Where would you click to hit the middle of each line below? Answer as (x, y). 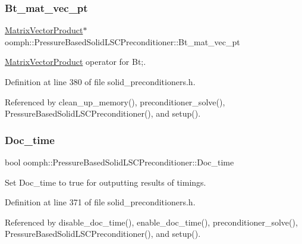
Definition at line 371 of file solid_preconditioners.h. (100, 202)
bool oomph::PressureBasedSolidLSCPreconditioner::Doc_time (119, 162)
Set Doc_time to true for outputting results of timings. (106, 182)
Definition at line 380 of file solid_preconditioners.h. (100, 82)
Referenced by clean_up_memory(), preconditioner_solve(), (115, 101)
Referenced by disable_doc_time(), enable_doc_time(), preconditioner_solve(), (151, 222)
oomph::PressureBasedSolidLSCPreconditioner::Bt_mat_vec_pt (122, 41)
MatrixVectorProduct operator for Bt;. (75, 62)
